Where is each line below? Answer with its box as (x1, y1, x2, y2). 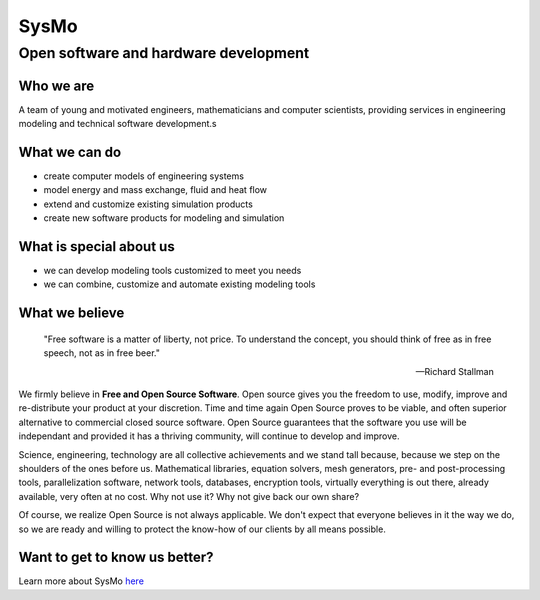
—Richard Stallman (415, 365, 494, 377)
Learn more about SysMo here (18, 575, 145, 587)
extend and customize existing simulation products (43, 198, 254, 210)
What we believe (18, 305, 125, 322)
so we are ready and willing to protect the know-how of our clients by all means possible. (18, 523, 387, 535)
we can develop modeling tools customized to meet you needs (43, 265, 302, 277)
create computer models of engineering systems (43, 170, 245, 182)
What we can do (18, 143, 122, 160)
